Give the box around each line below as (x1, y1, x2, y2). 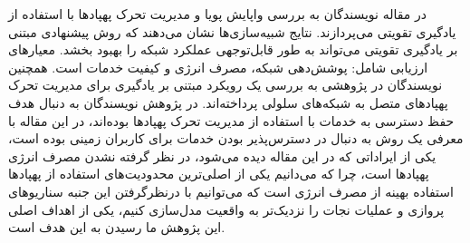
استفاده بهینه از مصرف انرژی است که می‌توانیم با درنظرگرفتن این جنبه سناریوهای (8, 181, 454, 200)
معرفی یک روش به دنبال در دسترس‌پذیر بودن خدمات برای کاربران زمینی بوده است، (8, 129, 464, 148)
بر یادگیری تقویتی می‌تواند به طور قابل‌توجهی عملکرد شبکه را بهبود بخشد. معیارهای (8, 40, 458, 59)
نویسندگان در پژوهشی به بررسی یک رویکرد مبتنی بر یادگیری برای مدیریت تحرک (8, 75, 443, 94)
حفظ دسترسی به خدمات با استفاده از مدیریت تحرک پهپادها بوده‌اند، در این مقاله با (8, 111, 455, 130)
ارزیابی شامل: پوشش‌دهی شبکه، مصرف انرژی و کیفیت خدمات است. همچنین (8, 57, 428, 76)
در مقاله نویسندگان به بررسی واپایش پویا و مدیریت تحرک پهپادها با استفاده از (8, 5, 427, 23)
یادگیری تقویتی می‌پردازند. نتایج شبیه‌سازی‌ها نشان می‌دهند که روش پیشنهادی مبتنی (8, 22, 456, 41)
